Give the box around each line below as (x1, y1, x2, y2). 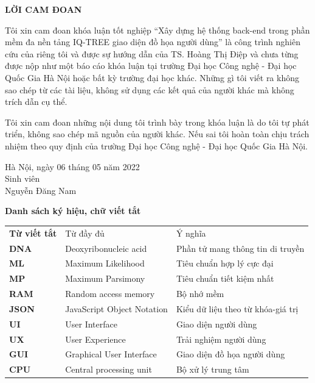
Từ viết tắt (9, 226, 57, 239)
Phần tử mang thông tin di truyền (176, 242, 305, 254)
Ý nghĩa (176, 226, 206, 239)
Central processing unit (65, 363, 152, 376)
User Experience (65, 332, 126, 345)
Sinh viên (5, 172, 40, 185)
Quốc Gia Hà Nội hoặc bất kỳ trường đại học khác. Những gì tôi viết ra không (5, 71, 299, 84)
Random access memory (65, 287, 155, 300)
